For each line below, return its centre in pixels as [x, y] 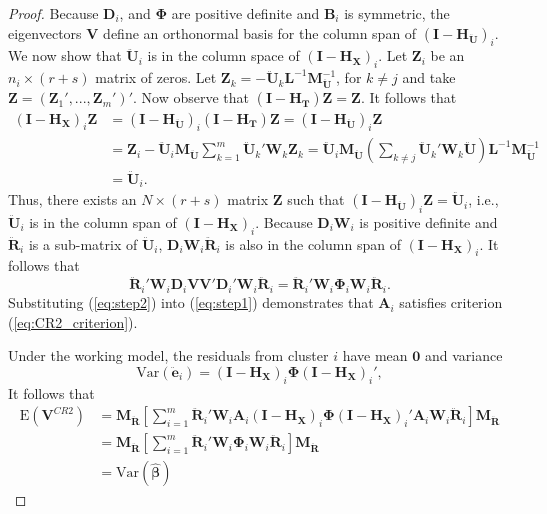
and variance [463, 355]
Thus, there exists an [72, 199]
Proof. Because [53, 13]
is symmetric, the [397, 13]
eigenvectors [45, 32]
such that [316, 199]
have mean [375, 355]
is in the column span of [103, 221]
